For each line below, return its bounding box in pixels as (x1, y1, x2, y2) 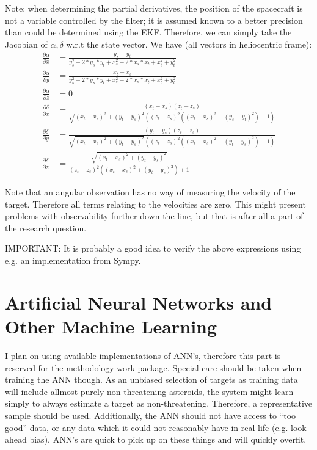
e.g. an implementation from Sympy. (5, 254, 141, 267)
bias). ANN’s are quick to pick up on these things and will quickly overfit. (29, 433, 307, 446)
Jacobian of (5, 37, 48, 50)
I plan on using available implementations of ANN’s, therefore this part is (5, 349, 281, 361)
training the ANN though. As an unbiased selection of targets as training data (5, 373, 298, 386)
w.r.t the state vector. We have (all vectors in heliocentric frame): (66, 37, 312, 50)
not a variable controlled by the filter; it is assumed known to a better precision (5, 13, 303, 26)
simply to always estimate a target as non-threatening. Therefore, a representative (5, 397, 313, 410)
